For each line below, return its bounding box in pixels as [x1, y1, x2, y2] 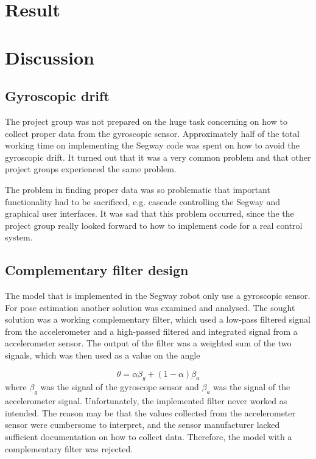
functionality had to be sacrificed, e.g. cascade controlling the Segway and [5, 195, 281, 208]
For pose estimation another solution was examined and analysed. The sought [5, 301, 295, 314]
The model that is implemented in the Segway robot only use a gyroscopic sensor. [5, 289, 311, 302]
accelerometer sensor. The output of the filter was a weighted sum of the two [5, 337, 292, 349]
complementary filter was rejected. [5, 442, 133, 455]
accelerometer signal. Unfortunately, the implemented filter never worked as [5, 394, 287, 407]
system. [5, 231, 33, 244]
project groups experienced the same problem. [5, 163, 177, 175]
